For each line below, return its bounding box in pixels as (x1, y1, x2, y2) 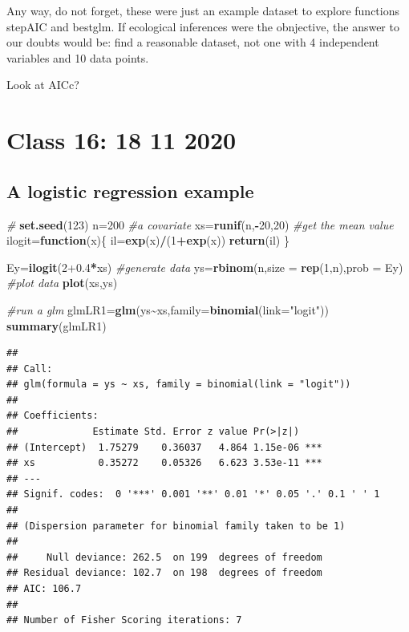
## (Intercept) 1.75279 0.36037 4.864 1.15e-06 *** (6, 441, 322, 453)
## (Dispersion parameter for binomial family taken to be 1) (6, 520, 346, 532)
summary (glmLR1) (6, 317, 107, 334)
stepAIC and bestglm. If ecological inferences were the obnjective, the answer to (6, 18, 399, 34)
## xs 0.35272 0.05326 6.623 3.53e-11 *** (6, 457, 322, 469)
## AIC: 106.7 (6, 583, 82, 595)
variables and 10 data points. (6, 49, 149, 66)
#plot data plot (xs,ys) (6, 274, 118, 291)
